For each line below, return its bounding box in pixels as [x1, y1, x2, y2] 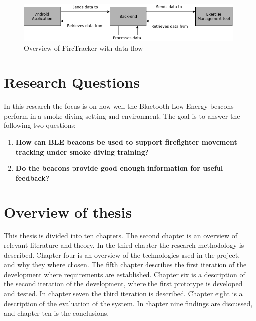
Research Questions [4, 72, 140, 92]
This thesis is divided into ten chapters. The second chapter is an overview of [4, 230, 238, 241]
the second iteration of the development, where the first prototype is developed [4, 279, 243, 289]
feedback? [15, 172, 49, 183]
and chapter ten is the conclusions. [4, 308, 109, 318]
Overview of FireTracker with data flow [24, 43, 143, 53]
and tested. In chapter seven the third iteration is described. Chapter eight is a [4, 288, 243, 298]
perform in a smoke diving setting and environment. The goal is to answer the [4, 110, 240, 120]
